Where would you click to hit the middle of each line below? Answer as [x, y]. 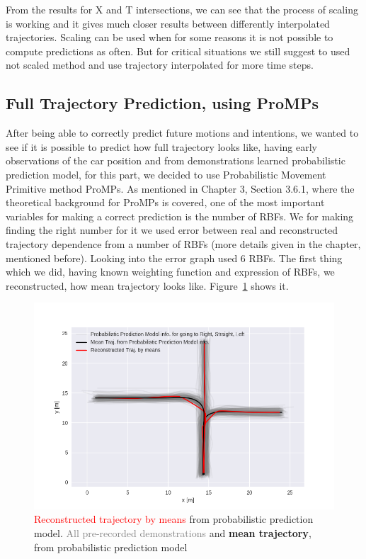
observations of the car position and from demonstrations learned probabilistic [176, 160]
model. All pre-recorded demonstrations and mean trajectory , [173, 532]
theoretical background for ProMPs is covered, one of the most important [165, 202]
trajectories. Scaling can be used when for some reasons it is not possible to [170, 37]
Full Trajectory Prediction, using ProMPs [162, 103]
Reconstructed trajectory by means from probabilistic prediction [174, 519]
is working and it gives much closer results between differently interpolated [168, 23]
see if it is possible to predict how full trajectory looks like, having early [161, 146]
